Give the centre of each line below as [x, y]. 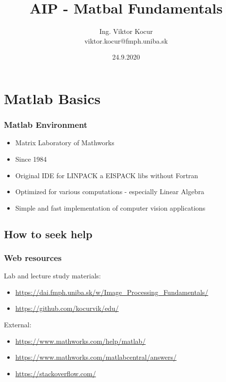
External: [18, 325]
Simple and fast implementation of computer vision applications [110, 207]
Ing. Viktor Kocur [126, 31]
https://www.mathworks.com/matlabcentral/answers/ [96, 357]
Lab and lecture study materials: [52, 276]
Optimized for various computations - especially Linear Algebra [110, 191]
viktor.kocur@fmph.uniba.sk [126, 40]
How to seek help [48, 234]
